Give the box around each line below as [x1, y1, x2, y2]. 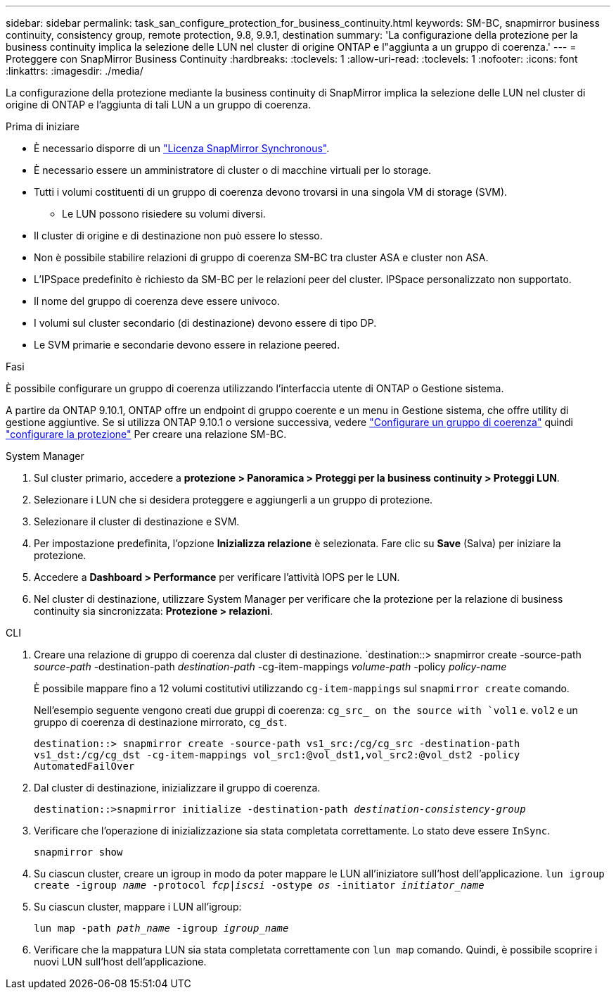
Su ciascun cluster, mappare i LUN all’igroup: [34, 901, 242, 913]
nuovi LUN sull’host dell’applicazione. [34, 956, 207, 968]
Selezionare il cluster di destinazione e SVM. [34, 515, 240, 527]
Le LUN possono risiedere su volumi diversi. [62, 208, 266, 220]
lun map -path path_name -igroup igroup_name [34, 922, 289, 934]
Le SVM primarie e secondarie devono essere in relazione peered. [34, 339, 340, 351]
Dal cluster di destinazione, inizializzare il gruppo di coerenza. [34, 782, 321, 794]
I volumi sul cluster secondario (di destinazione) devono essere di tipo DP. [34, 317, 377, 329]
